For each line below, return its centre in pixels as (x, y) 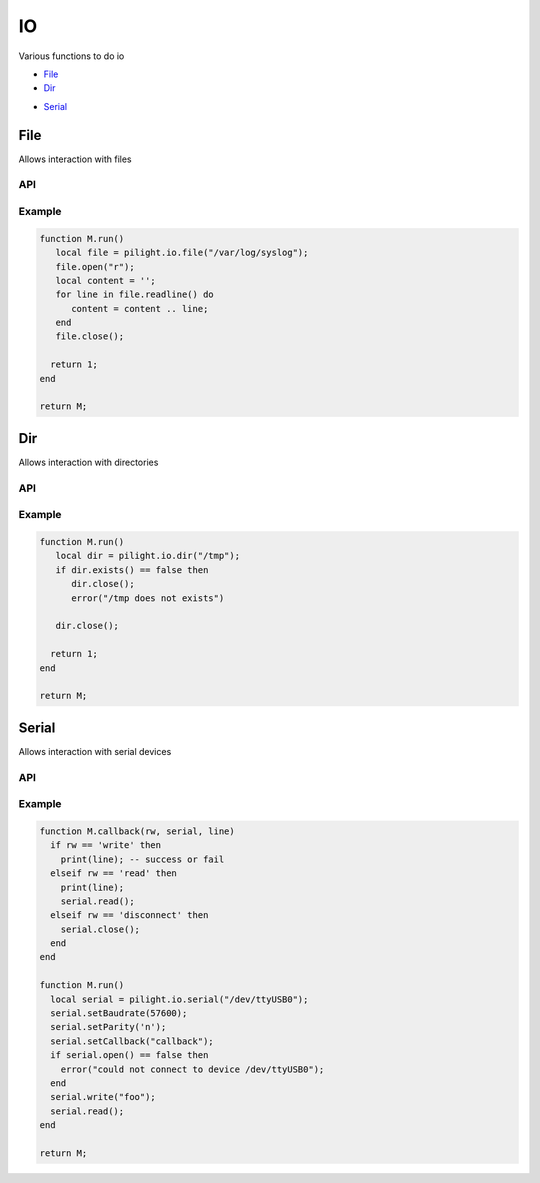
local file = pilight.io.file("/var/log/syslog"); (182, 253)
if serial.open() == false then (129, 1055)
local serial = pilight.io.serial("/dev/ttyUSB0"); (179, 999)
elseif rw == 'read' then (113, 873)
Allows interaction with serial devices (95, 751)
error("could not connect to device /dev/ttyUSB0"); (192, 1069)
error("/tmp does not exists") (148, 598)
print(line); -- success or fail (142, 859)
